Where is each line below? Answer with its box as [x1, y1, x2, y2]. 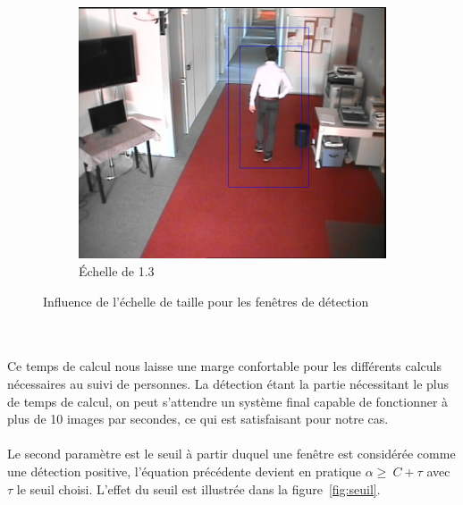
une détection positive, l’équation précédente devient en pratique [7, 461, 362, 480]
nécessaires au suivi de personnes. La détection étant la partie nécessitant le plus [7, 375, 450, 393]
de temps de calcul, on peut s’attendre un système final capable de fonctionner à [7, 391, 449, 410]
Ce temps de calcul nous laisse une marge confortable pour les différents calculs [7, 357, 442, 375]
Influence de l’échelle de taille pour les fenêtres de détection [43, 291, 369, 310]
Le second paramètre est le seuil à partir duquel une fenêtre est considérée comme [7, 444, 456, 463]
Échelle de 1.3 [79, 262, 155, 281]
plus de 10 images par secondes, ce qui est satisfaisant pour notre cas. [7, 409, 389, 428]
